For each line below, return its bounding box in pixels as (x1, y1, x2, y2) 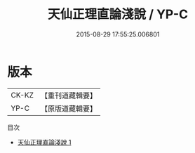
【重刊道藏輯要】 (40, 91, 97, 100)
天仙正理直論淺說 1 (17, 138, 72, 146)
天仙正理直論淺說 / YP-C (48, 6, 188, 22)
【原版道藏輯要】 (40, 103, 97, 113)
